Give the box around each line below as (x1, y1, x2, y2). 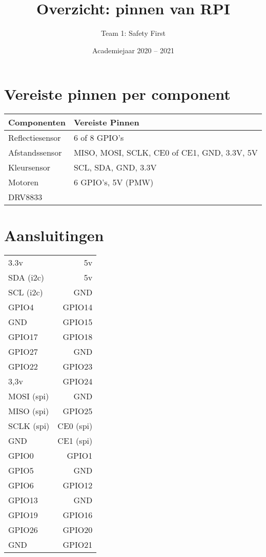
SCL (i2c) (8, 286, 43, 298)
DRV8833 (8, 191, 43, 203)
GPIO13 (8, 494, 38, 506)
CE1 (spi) (57, 435, 93, 447)
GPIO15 (63, 316, 93, 328)
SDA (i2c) (8, 271, 45, 284)
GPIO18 (63, 331, 93, 343)
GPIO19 (8, 509, 38, 521)
